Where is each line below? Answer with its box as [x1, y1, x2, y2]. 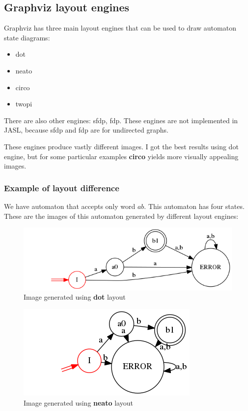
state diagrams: [4, 32, 50, 42]
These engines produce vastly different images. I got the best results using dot [4, 141, 239, 151]
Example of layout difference [4, 181, 119, 194]
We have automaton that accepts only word [4, 201, 136, 211]
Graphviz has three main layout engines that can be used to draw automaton [4, 23, 236, 33]
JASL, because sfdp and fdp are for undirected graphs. [4, 125, 168, 135]
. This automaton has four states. [144, 201, 245, 211]
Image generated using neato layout [24, 397, 133, 408]
